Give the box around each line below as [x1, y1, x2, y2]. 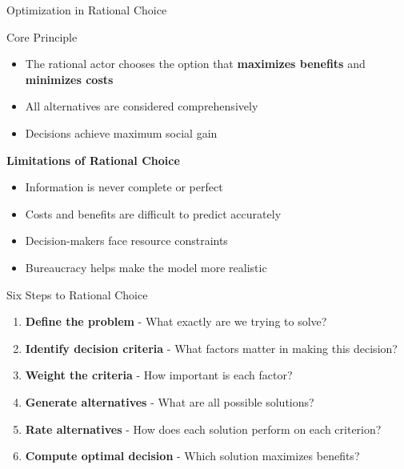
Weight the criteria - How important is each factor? [25, 367, 293, 383]
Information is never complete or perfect [25, 178, 223, 195]
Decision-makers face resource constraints [25, 232, 228, 249]
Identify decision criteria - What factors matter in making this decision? [25, 339, 398, 356]
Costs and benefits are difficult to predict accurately [25, 205, 282, 222]
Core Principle [6, 28, 78, 45]
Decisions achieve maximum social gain [25, 124, 218, 141]
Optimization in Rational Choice [6, 2, 167, 18]
